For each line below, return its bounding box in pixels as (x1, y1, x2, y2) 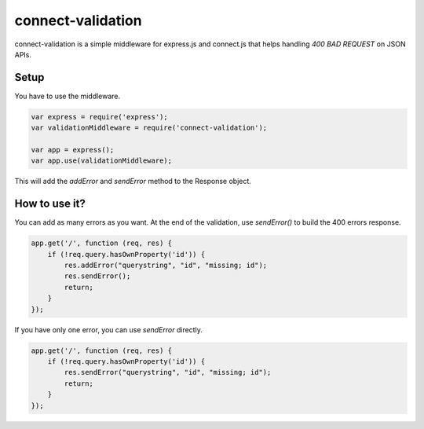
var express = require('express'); (31, 112, 168, 121)
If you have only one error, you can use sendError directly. (14, 324, 203, 334)
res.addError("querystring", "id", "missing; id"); (64, 261, 268, 270)
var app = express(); (31, 145, 115, 154)
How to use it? (14, 197, 86, 211)
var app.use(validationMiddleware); (31, 156, 173, 165)
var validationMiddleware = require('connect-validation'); (31, 123, 268, 133)
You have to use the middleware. (14, 91, 121, 101)
